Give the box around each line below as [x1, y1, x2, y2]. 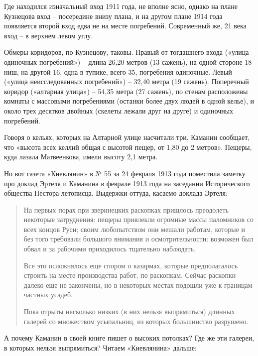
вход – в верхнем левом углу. [4, 30, 93, 40]
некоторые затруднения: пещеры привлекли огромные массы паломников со [23, 214, 254, 225]
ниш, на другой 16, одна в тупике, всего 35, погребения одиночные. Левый [4, 66, 232, 77]
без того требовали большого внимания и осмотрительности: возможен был [23, 234, 254, 244]
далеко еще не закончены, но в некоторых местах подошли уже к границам [23, 279, 253, 290]
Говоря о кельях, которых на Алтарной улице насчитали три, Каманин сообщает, [4, 132, 250, 142]
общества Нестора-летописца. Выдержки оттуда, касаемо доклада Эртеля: [4, 188, 228, 198]
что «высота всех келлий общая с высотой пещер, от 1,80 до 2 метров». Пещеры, [4, 141, 252, 152]
